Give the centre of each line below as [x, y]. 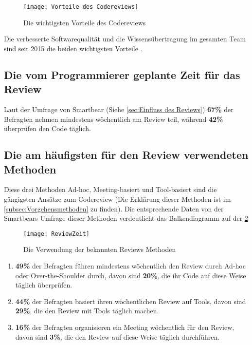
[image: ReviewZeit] [57, 234]
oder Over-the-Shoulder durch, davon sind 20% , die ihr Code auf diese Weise [131, 275]
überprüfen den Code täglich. [48, 128]
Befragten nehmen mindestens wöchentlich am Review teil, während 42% [114, 119]
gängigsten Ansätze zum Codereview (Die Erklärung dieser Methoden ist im [117, 199]
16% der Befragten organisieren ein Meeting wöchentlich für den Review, [125, 327]
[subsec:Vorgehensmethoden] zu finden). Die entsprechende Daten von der [114, 208]
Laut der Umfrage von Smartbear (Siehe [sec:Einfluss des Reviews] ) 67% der [119, 109]
